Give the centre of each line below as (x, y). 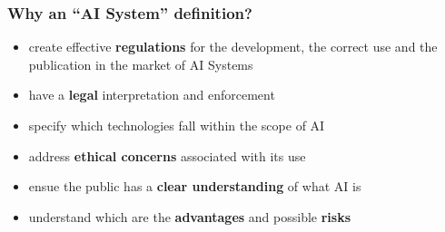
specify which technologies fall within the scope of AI (177, 125)
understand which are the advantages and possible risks (190, 216)
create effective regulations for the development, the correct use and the (233, 47)
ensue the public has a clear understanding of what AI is (195, 186)
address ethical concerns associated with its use (167, 155)
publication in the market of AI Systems (141, 64)
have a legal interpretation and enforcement (152, 95)
